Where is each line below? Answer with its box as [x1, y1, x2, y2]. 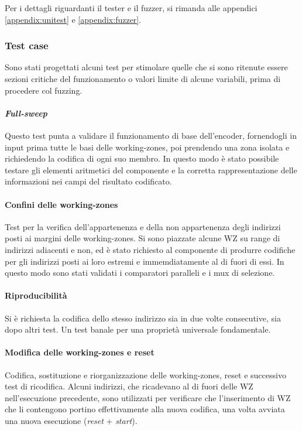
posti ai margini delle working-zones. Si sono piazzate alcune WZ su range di [5, 232, 280, 244]
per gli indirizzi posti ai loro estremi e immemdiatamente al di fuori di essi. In [5, 255, 284, 267]
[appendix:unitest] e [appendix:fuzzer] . [5, 13, 142, 25]
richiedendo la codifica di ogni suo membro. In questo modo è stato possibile [5, 152, 279, 165]
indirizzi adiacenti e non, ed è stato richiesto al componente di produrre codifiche [5, 243, 296, 255]
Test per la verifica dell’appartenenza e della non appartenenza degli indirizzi [5, 220, 281, 232]
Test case [5, 38, 49, 53]
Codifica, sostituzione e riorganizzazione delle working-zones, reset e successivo [5, 368, 286, 381]
